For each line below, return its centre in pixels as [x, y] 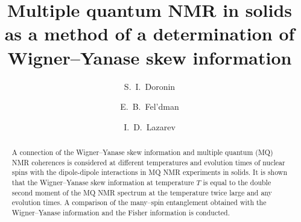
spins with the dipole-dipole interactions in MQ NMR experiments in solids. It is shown [150, 172]
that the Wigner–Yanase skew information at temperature [103, 182]
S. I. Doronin [150, 86]
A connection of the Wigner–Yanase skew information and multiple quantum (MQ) [142, 152]
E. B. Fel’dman [150, 106]
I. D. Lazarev [150, 126]
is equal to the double [237, 182]
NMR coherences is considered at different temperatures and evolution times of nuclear [148, 162]
